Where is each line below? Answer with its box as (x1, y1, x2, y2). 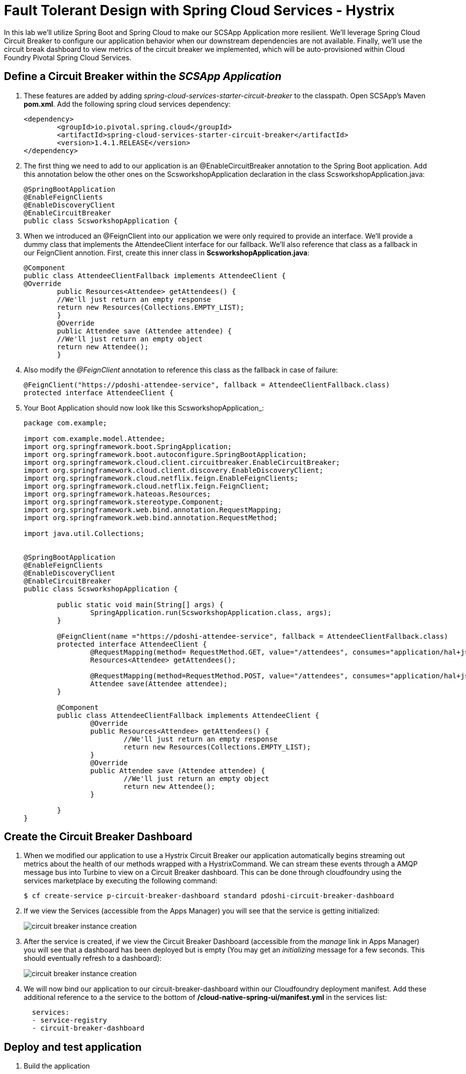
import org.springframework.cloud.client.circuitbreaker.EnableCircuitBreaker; (24, 458, 340, 466)
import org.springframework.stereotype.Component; (24, 497, 224, 506)
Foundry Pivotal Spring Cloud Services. (4, 53, 132, 62)
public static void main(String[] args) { (57, 600, 224, 609)
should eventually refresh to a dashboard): (24, 954, 162, 963)
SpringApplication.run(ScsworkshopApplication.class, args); (90, 608, 332, 617)
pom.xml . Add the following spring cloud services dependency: (24, 99, 231, 108)
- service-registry (32, 1016, 107, 1025)
